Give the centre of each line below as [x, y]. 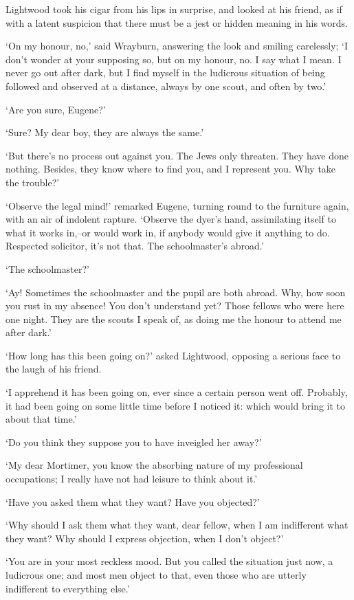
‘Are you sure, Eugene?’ [56, 109]
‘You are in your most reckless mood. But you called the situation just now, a [169, 561]
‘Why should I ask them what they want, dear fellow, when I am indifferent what [177, 525]
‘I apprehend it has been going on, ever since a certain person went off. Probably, [177, 392]
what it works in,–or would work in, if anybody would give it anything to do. [168, 232]
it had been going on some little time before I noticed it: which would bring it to [176, 405]
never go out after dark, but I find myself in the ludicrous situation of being [165, 73]
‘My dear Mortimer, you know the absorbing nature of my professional [154, 465]
